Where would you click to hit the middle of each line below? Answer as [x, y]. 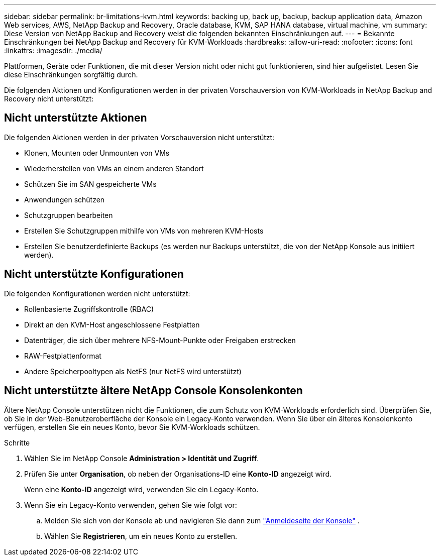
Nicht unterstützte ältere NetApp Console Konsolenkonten [153, 391]
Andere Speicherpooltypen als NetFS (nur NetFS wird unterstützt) [133, 371]
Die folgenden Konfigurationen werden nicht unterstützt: [97, 293]
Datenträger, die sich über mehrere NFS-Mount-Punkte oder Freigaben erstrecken [160, 340]
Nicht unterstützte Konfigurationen [94, 274]
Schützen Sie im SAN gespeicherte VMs [90, 184]
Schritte [17, 442]
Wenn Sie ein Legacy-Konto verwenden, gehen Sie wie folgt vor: [131, 505]
